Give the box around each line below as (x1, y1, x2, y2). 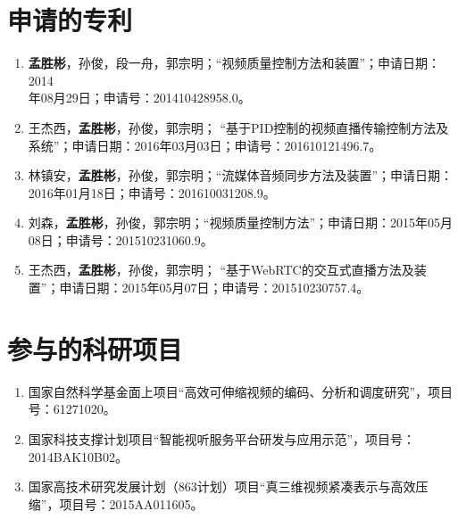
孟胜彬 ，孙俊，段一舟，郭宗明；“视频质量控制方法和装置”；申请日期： (28, 54, 441, 72)
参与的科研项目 (7, 330, 183, 367)
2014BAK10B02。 (28, 447, 129, 465)
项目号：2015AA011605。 (59, 494, 204, 513)
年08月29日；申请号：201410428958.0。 (28, 88, 251, 107)
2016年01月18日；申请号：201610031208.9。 (28, 183, 276, 202)
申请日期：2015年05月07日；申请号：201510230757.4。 (59, 278, 370, 297)
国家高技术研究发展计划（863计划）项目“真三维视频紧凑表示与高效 (28, 477, 416, 496)
